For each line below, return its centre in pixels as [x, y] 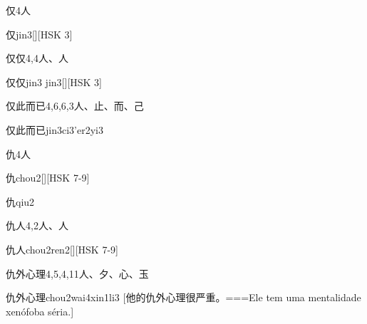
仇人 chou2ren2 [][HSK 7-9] [62, 249]
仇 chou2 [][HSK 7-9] [48, 178]
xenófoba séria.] [40, 311]
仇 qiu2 [20, 201]
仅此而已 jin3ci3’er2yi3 [55, 129]
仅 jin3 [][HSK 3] [39, 34]
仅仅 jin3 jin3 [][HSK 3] [54, 82]
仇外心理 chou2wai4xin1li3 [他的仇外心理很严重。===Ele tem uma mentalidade [183, 297]
